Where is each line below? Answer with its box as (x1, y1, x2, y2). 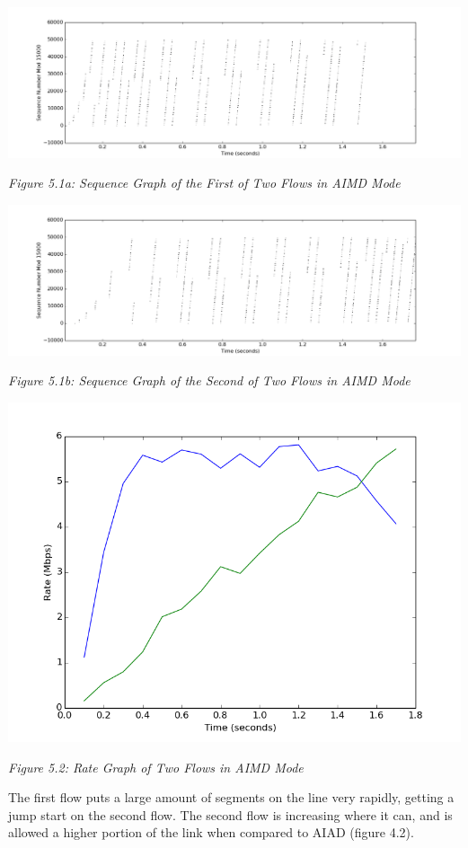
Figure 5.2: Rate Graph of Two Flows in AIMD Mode (8, 757, 304, 776)
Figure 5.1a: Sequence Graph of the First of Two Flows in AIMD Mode (8, 173, 401, 192)
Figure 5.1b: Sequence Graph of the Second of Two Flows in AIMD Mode (8, 371, 411, 390)
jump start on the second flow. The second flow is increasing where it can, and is (8, 805, 453, 824)
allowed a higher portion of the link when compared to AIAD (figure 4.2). (8, 823, 414, 842)
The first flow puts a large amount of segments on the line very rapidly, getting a (8, 788, 455, 807)
